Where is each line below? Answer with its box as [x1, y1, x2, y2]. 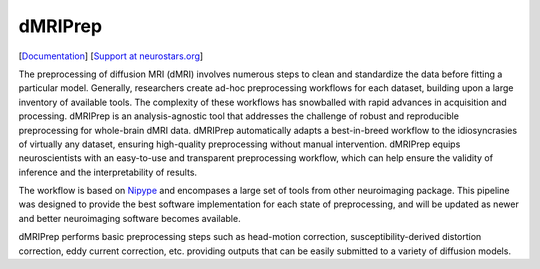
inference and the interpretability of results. [18, 166, 198, 178]
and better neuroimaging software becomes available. [18, 212, 241, 224]
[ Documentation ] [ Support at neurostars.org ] [18, 50, 204, 62]
